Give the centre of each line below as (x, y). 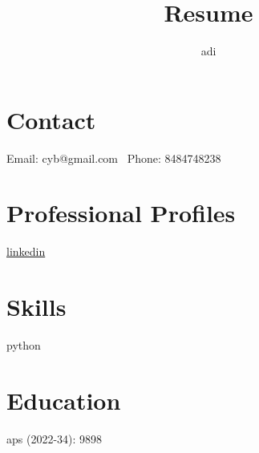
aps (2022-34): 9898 (55, 438)
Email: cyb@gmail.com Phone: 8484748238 (114, 158)
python (24, 345)
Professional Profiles (121, 213)
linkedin (26, 251)
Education (64, 400)
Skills (36, 307)
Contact (51, 119)
